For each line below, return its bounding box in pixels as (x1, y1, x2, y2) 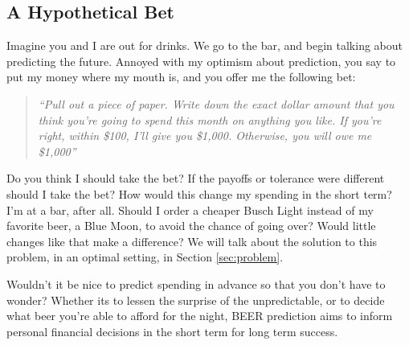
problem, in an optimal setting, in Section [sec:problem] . (6, 248, 284, 265)
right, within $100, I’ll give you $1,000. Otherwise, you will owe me (38, 127, 372, 144)
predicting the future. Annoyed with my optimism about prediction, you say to (6, 52, 396, 69)
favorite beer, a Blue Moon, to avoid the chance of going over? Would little (6, 217, 376, 234)
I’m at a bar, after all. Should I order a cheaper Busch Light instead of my (6, 201, 374, 218)
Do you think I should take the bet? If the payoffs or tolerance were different (6, 170, 385, 187)
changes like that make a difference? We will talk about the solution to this (6, 232, 378, 249)
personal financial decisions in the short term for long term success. (6, 322, 338, 339)
